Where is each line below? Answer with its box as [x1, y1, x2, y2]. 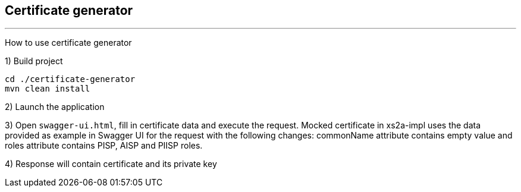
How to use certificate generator [5, 37, 132, 48]
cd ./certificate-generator [5, 74, 136, 84]
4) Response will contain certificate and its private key [5, 159, 217, 169]
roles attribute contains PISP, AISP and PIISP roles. [5, 140, 203, 151]
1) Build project [5, 56, 63, 67]
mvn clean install [5, 84, 90, 94]
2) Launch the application [5, 102, 105, 112]
